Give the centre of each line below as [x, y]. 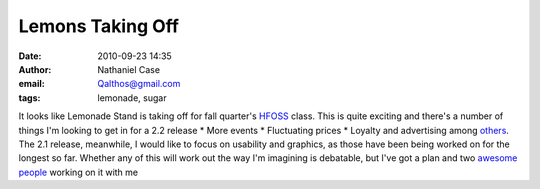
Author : [35, 69]
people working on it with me [78, 172]
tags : [29, 97]
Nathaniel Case [128, 69]
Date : [30, 56]
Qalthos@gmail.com [139, 84]
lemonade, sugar [132, 97]
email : [31, 84]
